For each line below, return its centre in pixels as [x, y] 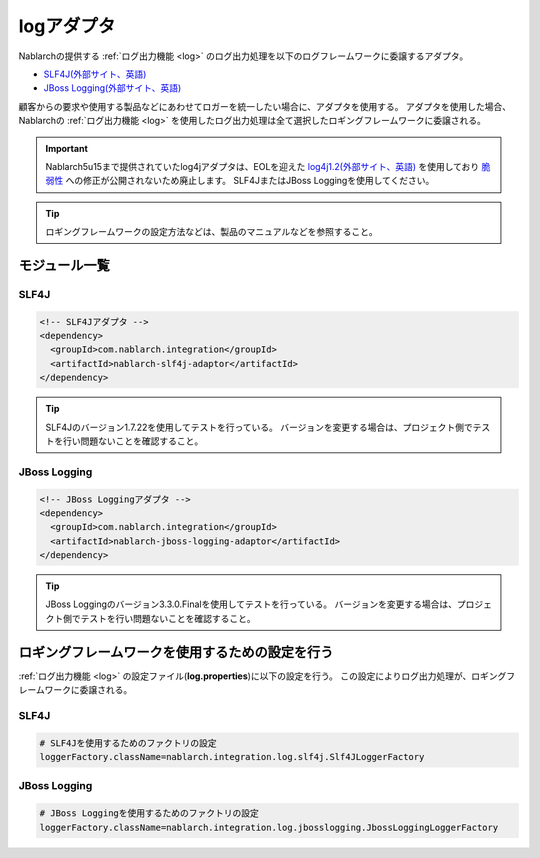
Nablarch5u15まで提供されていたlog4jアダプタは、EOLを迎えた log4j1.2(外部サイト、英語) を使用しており [262, 166]
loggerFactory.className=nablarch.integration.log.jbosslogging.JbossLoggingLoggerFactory [269, 827]
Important [67, 148]
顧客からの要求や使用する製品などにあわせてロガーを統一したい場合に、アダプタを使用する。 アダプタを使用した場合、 [265, 106]
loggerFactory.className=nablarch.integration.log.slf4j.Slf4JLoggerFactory [232, 757]
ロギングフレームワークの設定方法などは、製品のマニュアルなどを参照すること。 [212, 232]
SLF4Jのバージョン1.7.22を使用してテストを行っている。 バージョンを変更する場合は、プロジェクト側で [259, 427]
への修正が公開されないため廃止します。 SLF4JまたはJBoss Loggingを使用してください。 [250, 181]
